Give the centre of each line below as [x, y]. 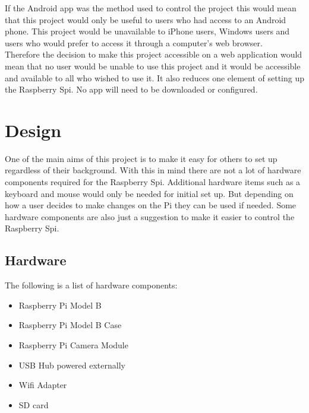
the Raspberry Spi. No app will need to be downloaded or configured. [131, 89]
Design [33, 130]
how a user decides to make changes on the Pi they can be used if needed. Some [151, 205]
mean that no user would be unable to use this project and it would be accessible [153, 66]
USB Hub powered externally [72, 365]
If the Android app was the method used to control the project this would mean [151, 8]
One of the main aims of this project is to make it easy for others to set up [141, 158]
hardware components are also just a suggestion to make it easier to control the [150, 216]
